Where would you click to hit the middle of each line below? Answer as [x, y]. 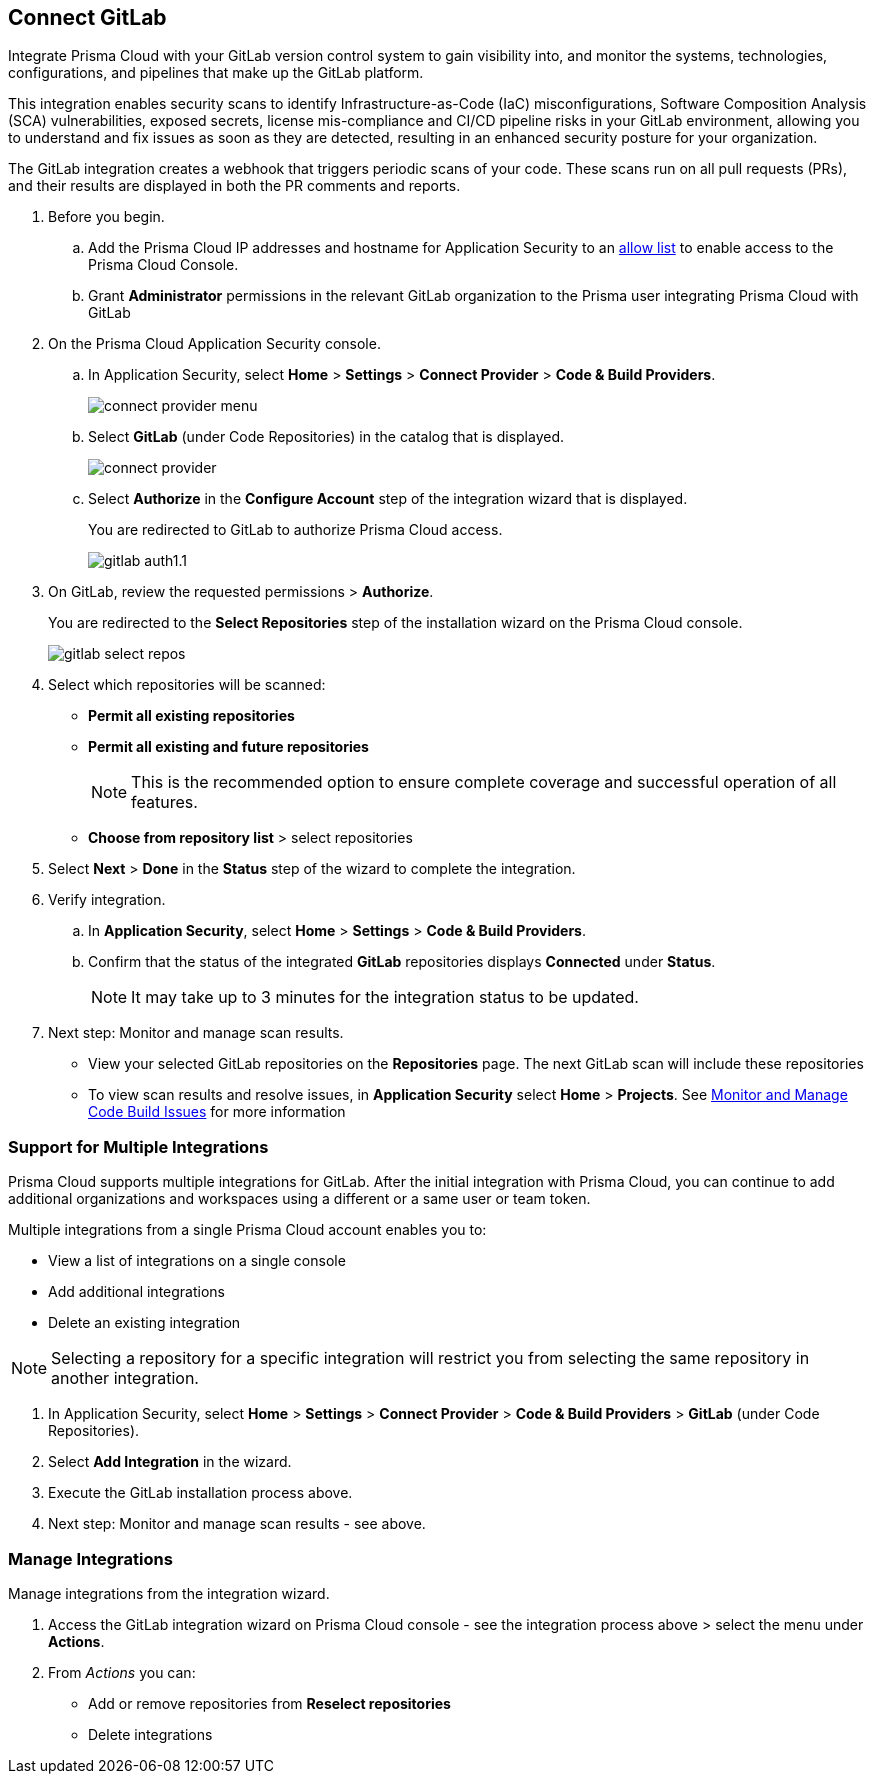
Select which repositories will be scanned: [187, 685]
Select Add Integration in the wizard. [170, 1462]
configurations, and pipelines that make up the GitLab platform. [216, 73]
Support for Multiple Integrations [138, 1146]
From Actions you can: [122, 1672]
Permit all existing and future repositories [228, 747]
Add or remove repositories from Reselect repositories [269, 1703]
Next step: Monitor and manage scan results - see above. [237, 1524]
